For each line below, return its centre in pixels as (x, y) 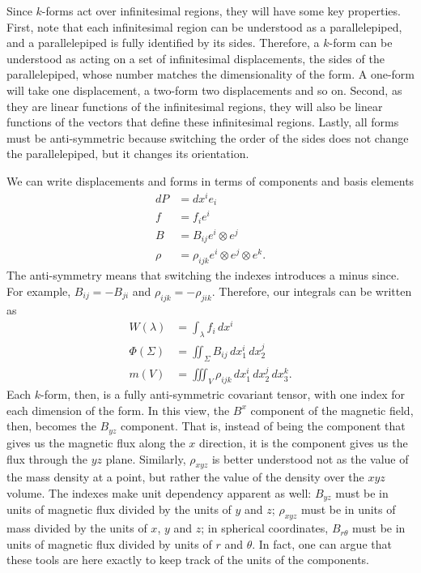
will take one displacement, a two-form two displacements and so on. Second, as (204, 90)
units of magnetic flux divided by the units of (119, 509)
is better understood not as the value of (310, 458)
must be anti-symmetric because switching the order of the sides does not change (208, 137)
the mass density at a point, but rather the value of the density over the (185, 477)
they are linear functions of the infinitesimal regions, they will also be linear (195, 106)
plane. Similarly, (146, 458)
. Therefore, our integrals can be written (312, 291)
